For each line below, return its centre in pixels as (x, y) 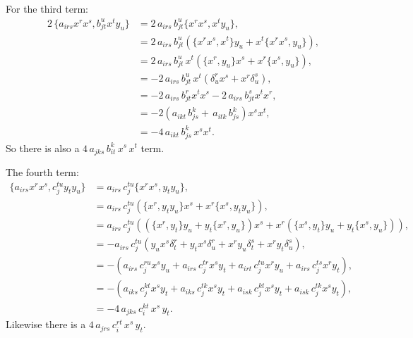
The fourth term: (42, 172)
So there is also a (43, 148)
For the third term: (47, 8)
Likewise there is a (46, 324)
